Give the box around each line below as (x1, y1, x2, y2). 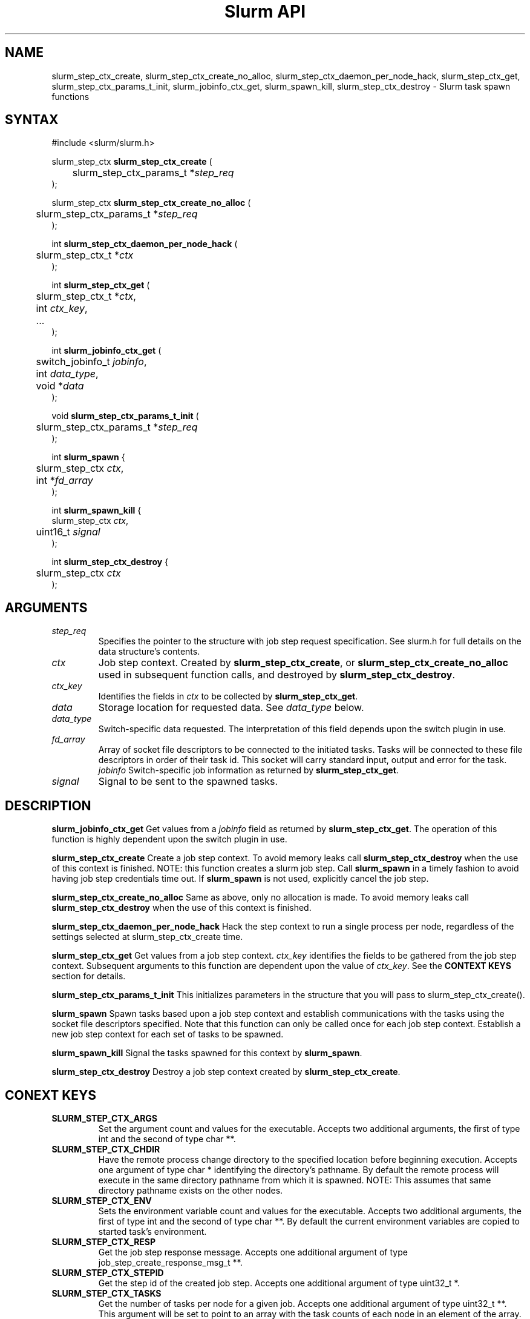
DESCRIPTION (5, 798, 91, 813)
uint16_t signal (36, 526, 100, 538)
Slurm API (224, 1, 306, 22)
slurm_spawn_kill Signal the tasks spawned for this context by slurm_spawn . (51, 1048, 362, 1059)
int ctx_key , (36, 302, 88, 315)
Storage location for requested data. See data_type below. (98, 701, 364, 714)
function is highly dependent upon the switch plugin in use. (51, 834, 287, 845)
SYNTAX (5, 112, 59, 128)
